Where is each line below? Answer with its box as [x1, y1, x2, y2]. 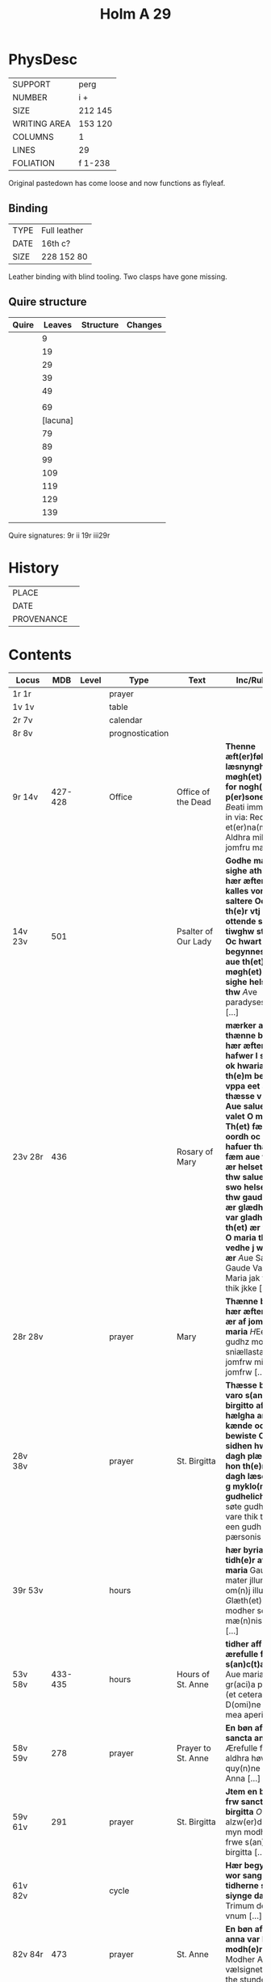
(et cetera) [225, 1689, 266, 1701]
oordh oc [225, 1131, 261, 1143]
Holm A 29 [99, 5, 172, 23]
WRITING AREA [12, 118, 71, 129]
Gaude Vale [225, 1262, 269, 1274]
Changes [126, 319, 163, 330]
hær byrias [225, 1545, 269, 1556]
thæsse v [225, 1091, 262, 1102]
